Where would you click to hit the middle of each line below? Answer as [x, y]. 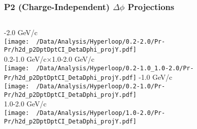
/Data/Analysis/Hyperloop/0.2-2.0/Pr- [101, 41]
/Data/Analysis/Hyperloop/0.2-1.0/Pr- [101, 87]
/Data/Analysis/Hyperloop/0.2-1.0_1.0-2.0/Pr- [115, 68]
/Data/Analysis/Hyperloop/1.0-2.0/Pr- [101, 113]
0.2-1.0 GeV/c [25, 59]
